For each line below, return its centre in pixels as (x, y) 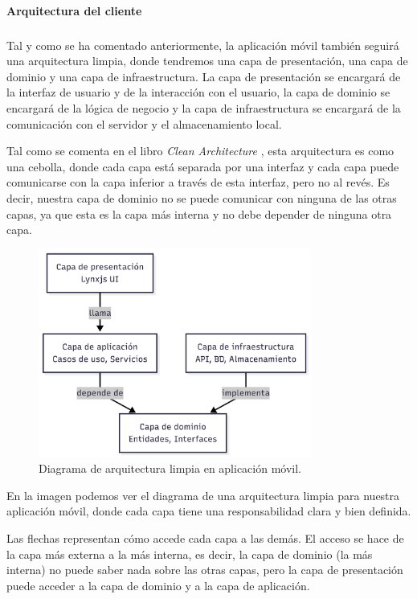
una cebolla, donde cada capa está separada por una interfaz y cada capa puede (203, 166)
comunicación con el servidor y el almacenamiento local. (144, 123)
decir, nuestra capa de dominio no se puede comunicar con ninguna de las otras (202, 197)
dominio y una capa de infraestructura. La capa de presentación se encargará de (204, 76)
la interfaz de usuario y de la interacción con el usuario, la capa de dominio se (198, 92)
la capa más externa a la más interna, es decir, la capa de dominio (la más (190, 554)
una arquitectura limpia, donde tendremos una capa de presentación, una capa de (207, 61)
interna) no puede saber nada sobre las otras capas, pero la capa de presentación (205, 570)
